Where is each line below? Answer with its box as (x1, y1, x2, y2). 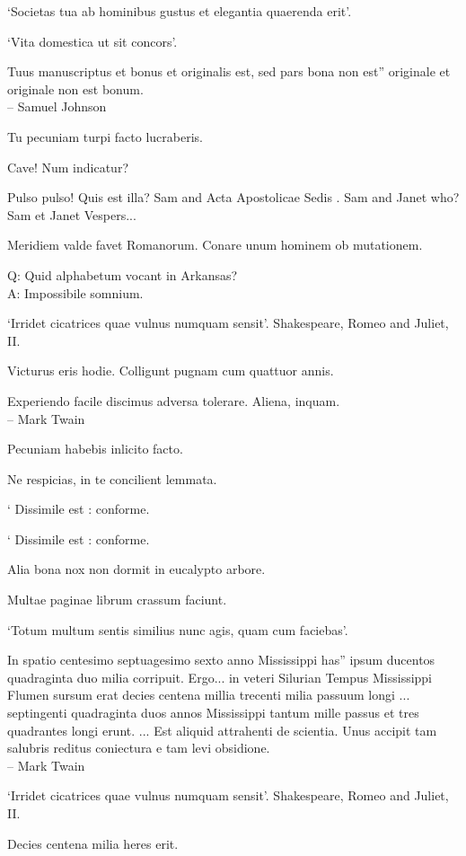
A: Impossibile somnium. (7, 283, 144, 302)
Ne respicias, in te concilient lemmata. (7, 469, 217, 488)
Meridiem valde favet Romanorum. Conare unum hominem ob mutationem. (7, 235, 423, 254)
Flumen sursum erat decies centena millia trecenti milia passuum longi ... (7, 685, 410, 704)
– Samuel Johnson (7, 97, 107, 116)
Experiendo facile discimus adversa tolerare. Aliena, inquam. (7, 391, 340, 410)
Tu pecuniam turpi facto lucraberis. (7, 127, 204, 146)
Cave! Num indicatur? (7, 157, 128, 176)
